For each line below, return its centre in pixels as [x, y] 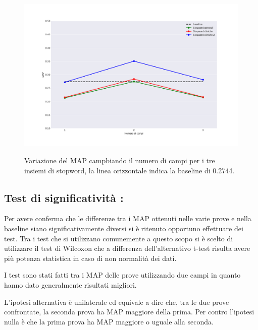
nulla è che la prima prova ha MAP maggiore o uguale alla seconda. [109, 321]
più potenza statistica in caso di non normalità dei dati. [90, 258]
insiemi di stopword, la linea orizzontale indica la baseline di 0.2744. [130, 170]
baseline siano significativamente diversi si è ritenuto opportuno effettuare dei [124, 228]
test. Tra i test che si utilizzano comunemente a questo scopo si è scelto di [119, 238]
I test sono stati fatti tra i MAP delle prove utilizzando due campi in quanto [122, 275]
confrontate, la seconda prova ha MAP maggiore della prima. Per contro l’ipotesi [129, 312]
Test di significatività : [64, 197]
